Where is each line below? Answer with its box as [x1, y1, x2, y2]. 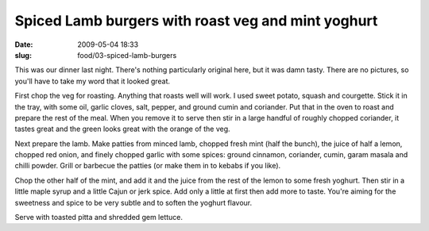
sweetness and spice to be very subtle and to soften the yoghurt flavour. [14, 198, 253, 207]
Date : [14, 40, 33, 49]
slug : [14, 50, 32, 60]
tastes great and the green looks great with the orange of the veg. [14, 124, 230, 134]
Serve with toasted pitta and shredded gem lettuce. [14, 213, 183, 222]
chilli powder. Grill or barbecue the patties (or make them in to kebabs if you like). [14, 161, 281, 171]
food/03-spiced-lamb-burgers [77, 50, 177, 60]
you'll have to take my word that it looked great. [14, 76, 171, 86]
